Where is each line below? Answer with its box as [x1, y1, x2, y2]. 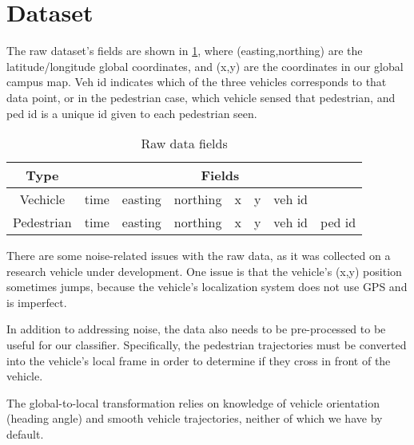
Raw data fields [141, 134, 228, 153]
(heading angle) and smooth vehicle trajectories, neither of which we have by [6, 410, 383, 427]
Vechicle [19, 190, 66, 209]
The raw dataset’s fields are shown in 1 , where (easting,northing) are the [6, 42, 363, 59]
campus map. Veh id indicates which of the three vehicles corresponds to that [6, 73, 387, 90]
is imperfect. [6, 293, 67, 310]
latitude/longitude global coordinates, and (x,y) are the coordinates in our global [6, 57, 404, 74]
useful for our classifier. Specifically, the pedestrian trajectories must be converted [6, 337, 407, 353]
